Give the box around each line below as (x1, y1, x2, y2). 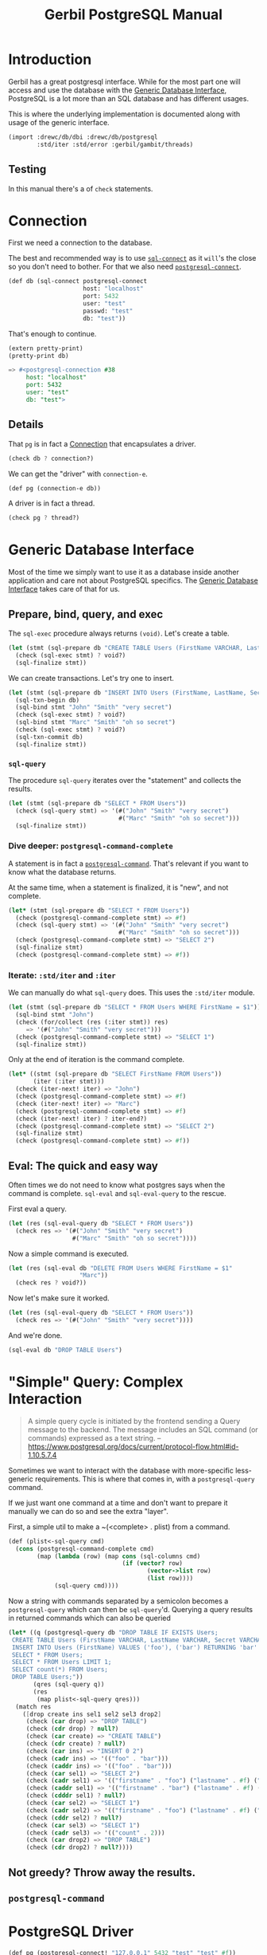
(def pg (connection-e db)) (8, 484, 102, 492)
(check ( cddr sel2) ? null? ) (25, 1814, 123, 1822)
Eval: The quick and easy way (8, 1158, 159, 1173)
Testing (8, 163, 47, 176)
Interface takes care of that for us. (8, 584, 121, 594)
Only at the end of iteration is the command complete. (8, 1055, 185, 1064)
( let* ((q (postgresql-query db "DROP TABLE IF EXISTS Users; (8, 1628, 219, 1636)
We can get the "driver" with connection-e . (8, 469, 149, 478)
